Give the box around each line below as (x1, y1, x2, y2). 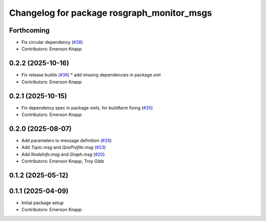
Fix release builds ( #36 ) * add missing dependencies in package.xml (21, 72, 161, 78)
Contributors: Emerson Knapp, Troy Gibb (21, 158, 104, 164)
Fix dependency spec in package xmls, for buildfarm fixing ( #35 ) (21, 105, 153, 110)
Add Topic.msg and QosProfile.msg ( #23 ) (21, 145, 106, 150)
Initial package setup (21, 200, 64, 206)
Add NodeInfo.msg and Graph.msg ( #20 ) (21, 151, 105, 157)
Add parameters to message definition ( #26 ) (21, 137, 112, 143)
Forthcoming (9, 26, 50, 35)
